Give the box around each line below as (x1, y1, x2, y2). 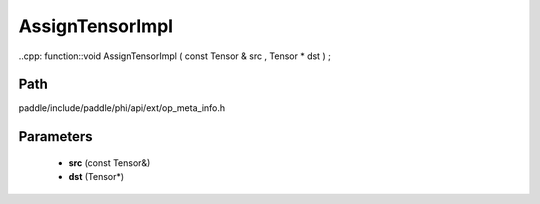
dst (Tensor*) (68, 171, 125, 183)
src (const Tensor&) (68, 156, 151, 169)
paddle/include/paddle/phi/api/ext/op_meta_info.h (18, 102, 226, 114)
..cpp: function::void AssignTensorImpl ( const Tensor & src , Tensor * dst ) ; (18, 50, 332, 62)
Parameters (18, 128, 93, 145)
